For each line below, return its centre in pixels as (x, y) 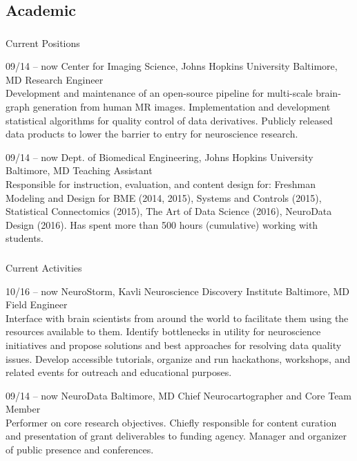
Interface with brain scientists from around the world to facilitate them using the (177, 318)
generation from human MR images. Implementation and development (182, 107)
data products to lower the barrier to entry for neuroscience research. (152, 134)
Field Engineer (37, 304)
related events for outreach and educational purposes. (119, 372)
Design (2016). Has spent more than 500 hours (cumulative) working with (162, 224)
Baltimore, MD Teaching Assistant (79, 170)
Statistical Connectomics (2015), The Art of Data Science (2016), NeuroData (169, 211)
